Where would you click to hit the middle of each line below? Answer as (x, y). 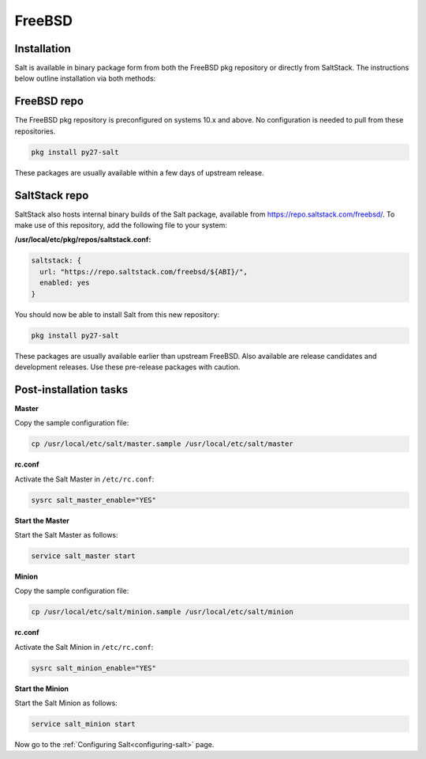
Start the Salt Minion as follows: (66, 703)
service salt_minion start (83, 724)
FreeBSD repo (49, 102)
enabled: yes (65, 283)
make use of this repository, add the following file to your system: (121, 225)
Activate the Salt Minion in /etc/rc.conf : (84, 647)
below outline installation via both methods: (85, 78)
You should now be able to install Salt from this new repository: (117, 314)
